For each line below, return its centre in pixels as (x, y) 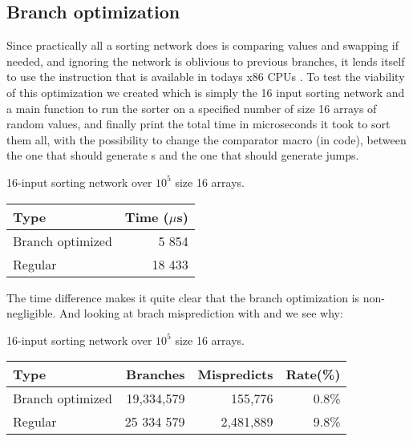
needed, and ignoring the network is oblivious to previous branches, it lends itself (206, 61)
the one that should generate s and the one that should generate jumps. (183, 155)
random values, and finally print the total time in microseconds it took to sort (198, 124)
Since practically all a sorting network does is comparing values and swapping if (202, 45)
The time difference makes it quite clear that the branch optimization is (183, 297)
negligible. (31, 313)
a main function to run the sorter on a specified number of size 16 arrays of (192, 108)
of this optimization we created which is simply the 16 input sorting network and (206, 92)
